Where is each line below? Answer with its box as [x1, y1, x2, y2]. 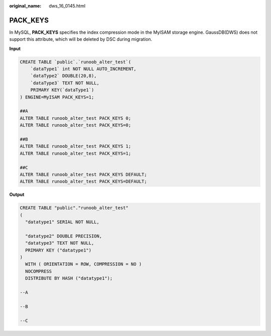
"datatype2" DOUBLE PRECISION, [25, 233, 102, 239]
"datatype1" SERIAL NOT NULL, [25, 219, 100, 225]
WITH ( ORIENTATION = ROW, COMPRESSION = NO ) [25, 262, 142, 267]
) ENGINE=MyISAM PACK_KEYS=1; [20, 94, 94, 100]
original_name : [9, 3, 42, 9]
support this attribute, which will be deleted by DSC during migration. [9, 36, 153, 42]
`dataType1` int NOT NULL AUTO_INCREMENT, [30, 66, 137, 72]
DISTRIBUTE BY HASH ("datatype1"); [25, 276, 113, 281]
